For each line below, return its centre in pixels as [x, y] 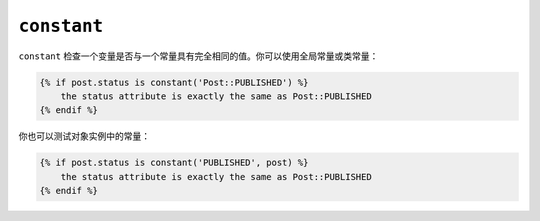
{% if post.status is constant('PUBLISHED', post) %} [174, 163]
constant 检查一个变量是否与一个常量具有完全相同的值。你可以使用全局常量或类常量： [198, 56]
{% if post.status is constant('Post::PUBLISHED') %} [174, 82]
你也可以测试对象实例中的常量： [84, 136]
